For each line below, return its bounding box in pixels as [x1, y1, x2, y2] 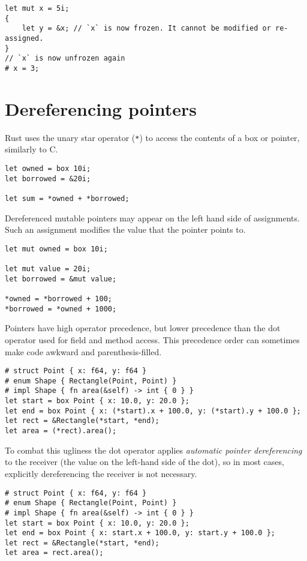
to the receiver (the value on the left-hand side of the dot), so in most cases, [5, 455, 284, 468]
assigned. [5, 34, 44, 43]
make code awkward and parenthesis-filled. [5, 345, 162, 358]
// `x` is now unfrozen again [5, 54, 125, 63]
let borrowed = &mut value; [5, 274, 117, 283]
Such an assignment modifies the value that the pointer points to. [5, 223, 246, 236]
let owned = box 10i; [5, 164, 91, 173]
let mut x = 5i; [5, 4, 70, 13]
